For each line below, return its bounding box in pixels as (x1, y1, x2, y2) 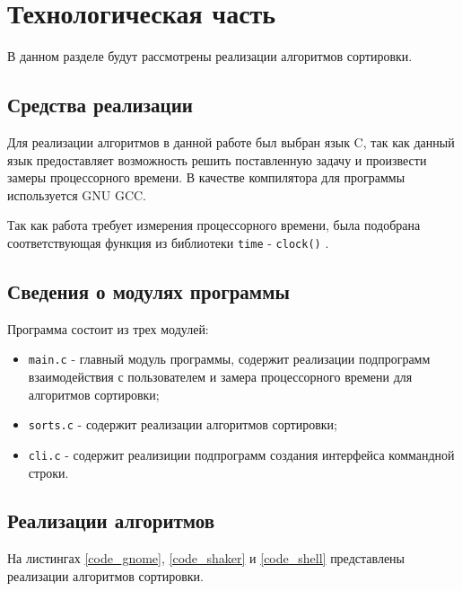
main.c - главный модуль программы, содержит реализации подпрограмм (28, 349, 431, 368)
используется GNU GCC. (7, 185, 147, 204)
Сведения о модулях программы (7, 277, 290, 304)
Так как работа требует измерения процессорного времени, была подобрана (7, 216, 421, 234)
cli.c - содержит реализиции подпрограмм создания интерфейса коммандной (28, 445, 455, 463)
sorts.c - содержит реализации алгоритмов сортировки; (28, 415, 337, 434)
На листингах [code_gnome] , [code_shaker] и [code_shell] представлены (7, 549, 405, 568)
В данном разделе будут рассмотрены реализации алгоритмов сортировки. (7, 47, 413, 66)
